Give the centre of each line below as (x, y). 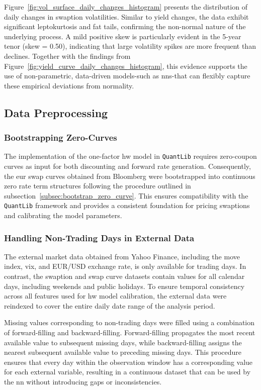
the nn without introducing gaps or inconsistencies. (83, 381)
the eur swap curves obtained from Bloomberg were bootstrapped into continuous (130, 176)
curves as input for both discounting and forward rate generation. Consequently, (127, 166)
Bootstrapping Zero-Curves (61, 137)
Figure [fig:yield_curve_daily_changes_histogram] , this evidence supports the (126, 66)
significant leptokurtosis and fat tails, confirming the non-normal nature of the (125, 26)
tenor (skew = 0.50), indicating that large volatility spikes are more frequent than (130, 46)
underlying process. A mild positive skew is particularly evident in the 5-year (123, 36)
